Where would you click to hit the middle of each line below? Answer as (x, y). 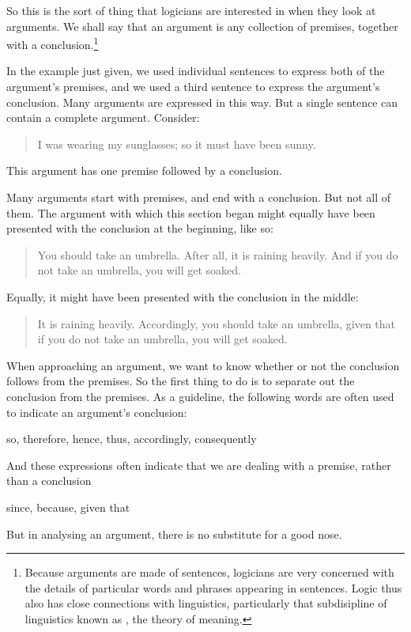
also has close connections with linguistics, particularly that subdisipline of (206, 603)
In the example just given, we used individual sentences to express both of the (196, 71)
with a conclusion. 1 (53, 43)
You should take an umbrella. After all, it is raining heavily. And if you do (218, 254)
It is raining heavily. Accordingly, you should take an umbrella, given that (217, 323)
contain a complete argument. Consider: (103, 117)
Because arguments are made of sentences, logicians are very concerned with (209, 572)
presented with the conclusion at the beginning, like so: (140, 228)
